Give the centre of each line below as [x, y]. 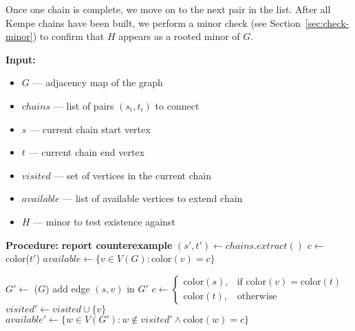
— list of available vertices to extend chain [153, 198]
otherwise [257, 297]
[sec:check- [327, 22]
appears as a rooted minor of [179, 36]
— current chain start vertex [90, 129]
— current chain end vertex [87, 152]
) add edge [68, 288]
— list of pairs [84, 105]
